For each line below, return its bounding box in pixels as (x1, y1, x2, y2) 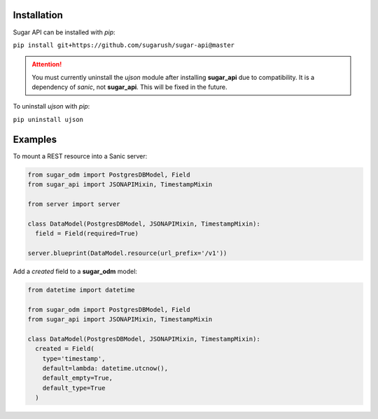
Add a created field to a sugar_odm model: (13, 267, 138, 275)
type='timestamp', (42, 355, 106, 362)
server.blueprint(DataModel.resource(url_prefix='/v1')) (27, 249, 227, 257)
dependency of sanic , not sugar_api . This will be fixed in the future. (31, 83, 227, 91)
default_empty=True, (42, 374, 113, 382)
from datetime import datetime (27, 286, 136, 294)
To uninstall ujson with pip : (13, 102, 90, 111)
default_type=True (42, 384, 106, 392)
